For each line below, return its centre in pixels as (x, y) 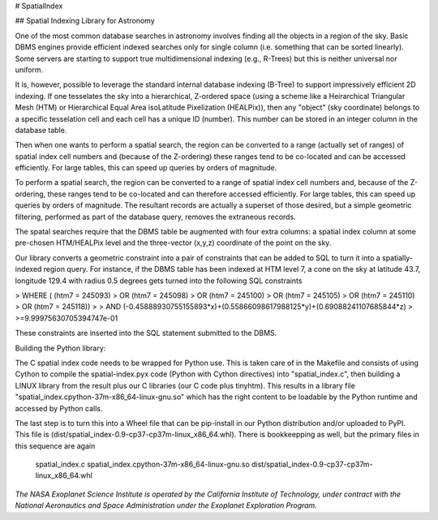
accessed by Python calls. (59, 408)
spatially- (397, 258)
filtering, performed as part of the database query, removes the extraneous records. (155, 217)
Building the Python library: (60, 348)
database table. (41, 130)
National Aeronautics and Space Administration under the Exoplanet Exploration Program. (166, 505)
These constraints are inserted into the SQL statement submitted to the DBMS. (146, 333)
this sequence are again (55, 445)
